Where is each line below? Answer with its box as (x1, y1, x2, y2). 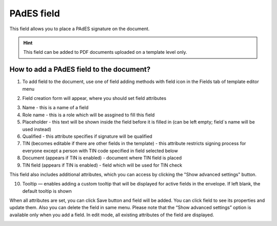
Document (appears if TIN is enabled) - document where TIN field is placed (22, 155, 182, 161)
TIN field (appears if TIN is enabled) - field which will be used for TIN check (22, 162, 183, 168)
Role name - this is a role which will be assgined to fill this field (22, 112, 155, 118)
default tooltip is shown (22, 188, 72, 194)
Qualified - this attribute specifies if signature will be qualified (22, 133, 152, 139)
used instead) (22, 126, 51, 132)
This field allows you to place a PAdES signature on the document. (9, 26, 150, 32)
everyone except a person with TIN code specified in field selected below (22, 148, 178, 154)
